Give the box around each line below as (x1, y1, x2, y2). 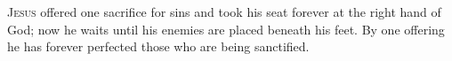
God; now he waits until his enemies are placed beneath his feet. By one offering (7, 19, 445, 38)
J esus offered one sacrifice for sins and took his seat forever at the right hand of (7, 3, 441, 20)
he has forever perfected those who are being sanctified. (7, 37, 310, 56)
